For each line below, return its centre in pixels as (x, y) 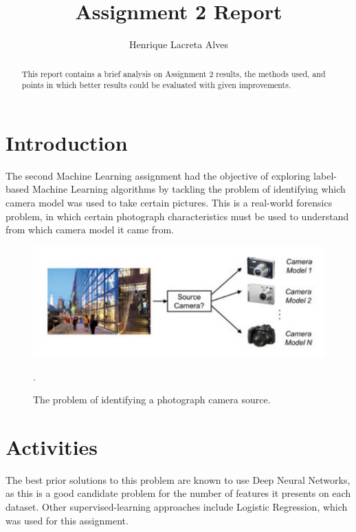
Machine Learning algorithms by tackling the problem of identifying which (189, 189)
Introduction (67, 142)
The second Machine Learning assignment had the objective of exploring (158, 175)
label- (325, 175)
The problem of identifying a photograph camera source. (152, 400)
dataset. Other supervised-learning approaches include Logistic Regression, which (177, 507)
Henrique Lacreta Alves (179, 44)
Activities (52, 446)
